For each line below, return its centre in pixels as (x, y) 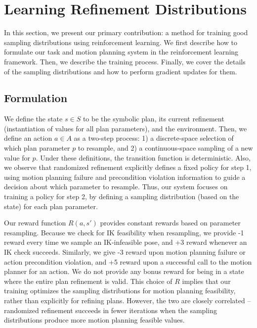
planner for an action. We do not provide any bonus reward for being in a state (124, 271)
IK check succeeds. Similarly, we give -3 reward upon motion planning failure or (125, 252)
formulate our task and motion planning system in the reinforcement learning (121, 52)
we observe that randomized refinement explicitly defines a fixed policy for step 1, (128, 167)
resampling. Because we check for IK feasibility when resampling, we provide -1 (124, 232)
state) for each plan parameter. (51, 206)
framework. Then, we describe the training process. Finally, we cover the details (125, 61)
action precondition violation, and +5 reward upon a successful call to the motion (128, 261)
